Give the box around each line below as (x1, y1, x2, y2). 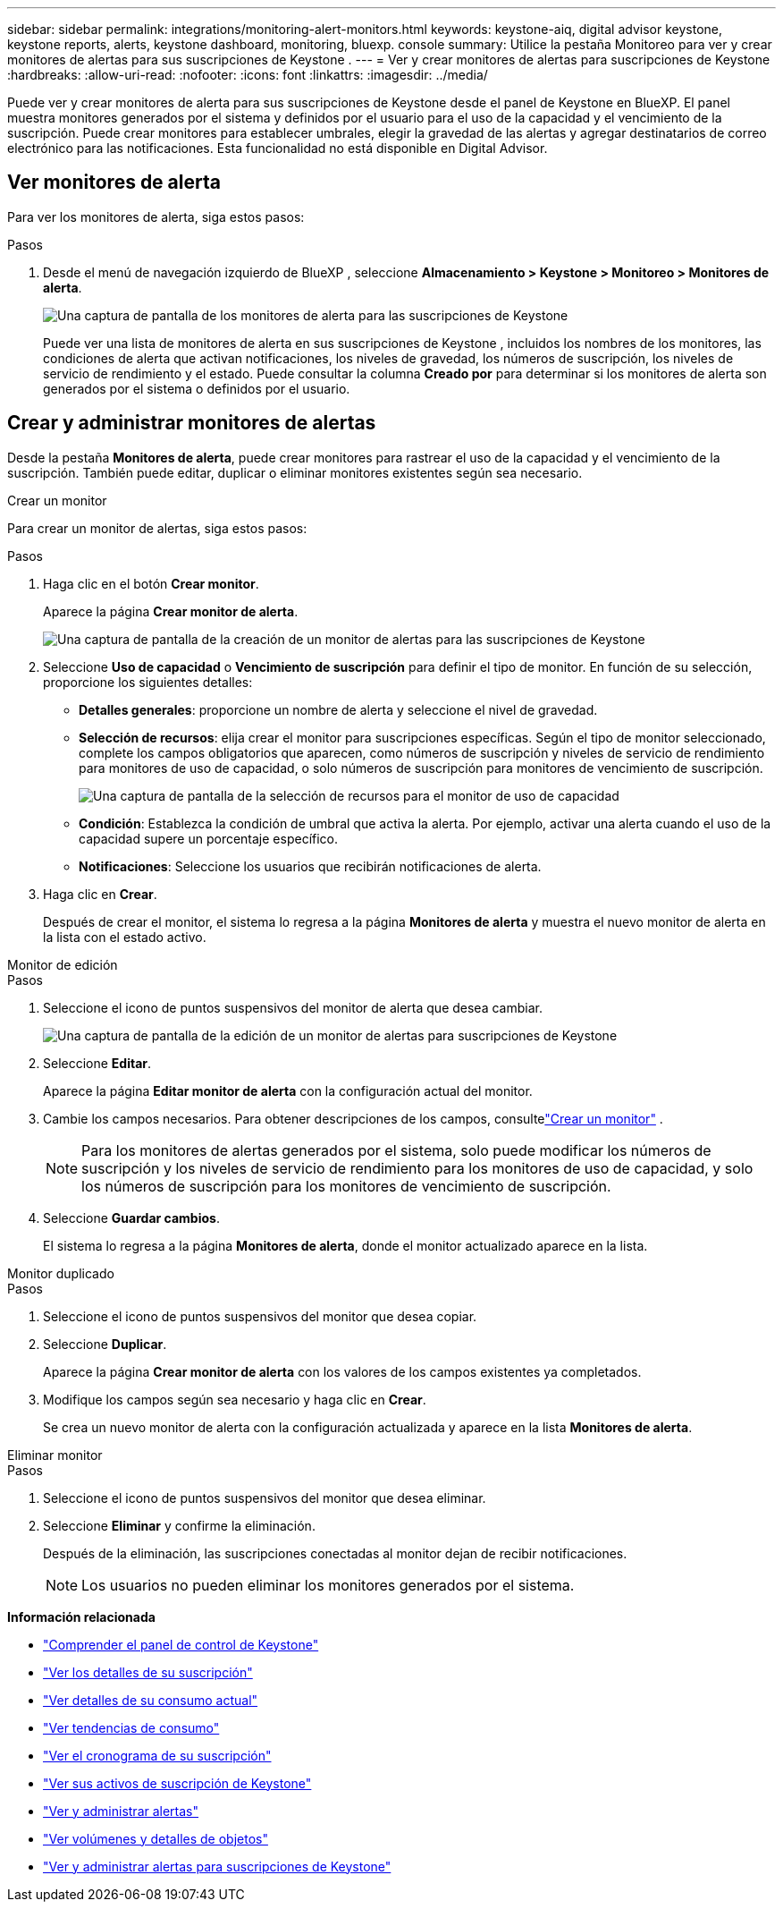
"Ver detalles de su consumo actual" (43, 1692, 258, 1708)
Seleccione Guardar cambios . (43, 1209, 220, 1226)
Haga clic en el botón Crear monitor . (43, 575, 259, 591)
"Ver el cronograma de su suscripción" (43, 1747, 272, 1763)
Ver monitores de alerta (7, 171, 221, 194)
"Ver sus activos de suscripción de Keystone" (43, 1775, 312, 1791)
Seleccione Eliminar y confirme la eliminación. (43, 1517, 316, 1533)
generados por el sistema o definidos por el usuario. (43, 380, 350, 396)
